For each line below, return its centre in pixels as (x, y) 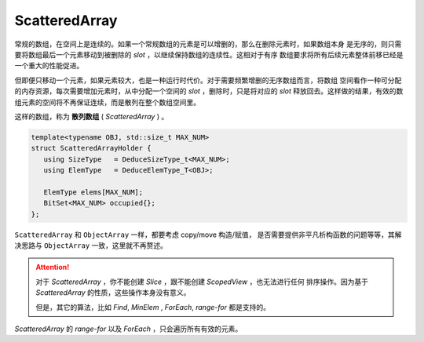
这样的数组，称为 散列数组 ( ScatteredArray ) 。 (91, 116)
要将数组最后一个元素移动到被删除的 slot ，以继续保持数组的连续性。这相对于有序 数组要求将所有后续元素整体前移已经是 (209, 54)
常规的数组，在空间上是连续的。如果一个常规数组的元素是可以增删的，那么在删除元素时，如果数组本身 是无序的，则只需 (208, 44)
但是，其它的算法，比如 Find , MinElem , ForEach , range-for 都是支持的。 (153, 307)
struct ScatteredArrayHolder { (91, 148)
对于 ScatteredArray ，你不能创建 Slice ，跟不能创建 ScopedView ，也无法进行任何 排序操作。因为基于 (202, 282)
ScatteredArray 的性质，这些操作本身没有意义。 (113, 293)
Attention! (53, 267)
